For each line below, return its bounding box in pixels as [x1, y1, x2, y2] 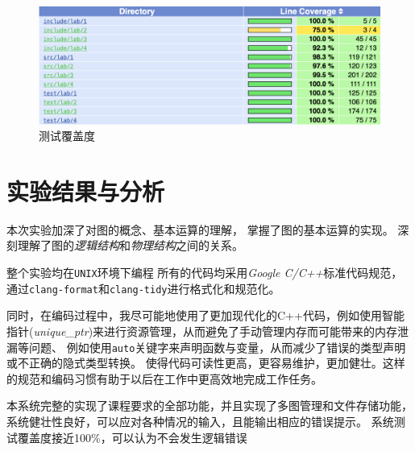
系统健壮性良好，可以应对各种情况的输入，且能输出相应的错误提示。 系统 [6, 413, 394, 430]
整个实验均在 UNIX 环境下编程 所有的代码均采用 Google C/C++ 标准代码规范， [6, 264, 403, 281]
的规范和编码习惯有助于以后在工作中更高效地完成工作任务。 [6, 370, 322, 387]
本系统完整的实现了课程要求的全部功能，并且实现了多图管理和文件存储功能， [6, 397, 413, 414]
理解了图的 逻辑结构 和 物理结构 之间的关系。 [17, 237, 243, 254]
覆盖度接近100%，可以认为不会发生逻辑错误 [17, 428, 247, 445]
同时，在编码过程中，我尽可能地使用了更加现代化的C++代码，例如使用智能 [6, 307, 405, 324]
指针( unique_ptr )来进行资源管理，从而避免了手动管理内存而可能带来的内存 [6, 322, 398, 339]
